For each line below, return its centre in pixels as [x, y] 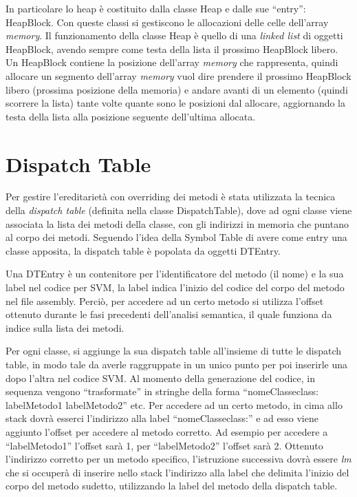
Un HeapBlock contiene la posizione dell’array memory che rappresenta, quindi [172, 62]
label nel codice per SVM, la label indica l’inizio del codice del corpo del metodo [175, 287]
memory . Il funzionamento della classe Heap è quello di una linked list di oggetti [174, 35]
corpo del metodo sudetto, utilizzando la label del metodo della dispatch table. [172, 486]
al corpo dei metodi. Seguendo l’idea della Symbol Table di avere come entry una [176, 237]
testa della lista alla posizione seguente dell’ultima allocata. [131, 116]
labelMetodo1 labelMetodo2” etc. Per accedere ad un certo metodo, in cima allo [174, 404]
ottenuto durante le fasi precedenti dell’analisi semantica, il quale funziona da [169, 314]
